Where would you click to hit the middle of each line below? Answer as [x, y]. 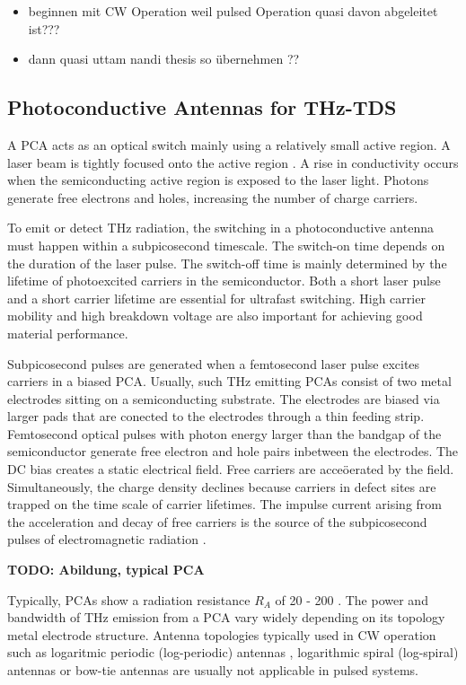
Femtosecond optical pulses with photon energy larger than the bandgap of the [224, 433]
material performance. [68, 333]
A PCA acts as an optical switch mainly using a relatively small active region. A [229, 144]
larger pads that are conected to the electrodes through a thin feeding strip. [216, 416]
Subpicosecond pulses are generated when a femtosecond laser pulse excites [214, 363]
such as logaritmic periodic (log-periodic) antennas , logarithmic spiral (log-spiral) [233, 652]
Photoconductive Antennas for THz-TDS [202, 107]
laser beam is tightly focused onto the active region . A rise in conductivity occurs [233, 162]
